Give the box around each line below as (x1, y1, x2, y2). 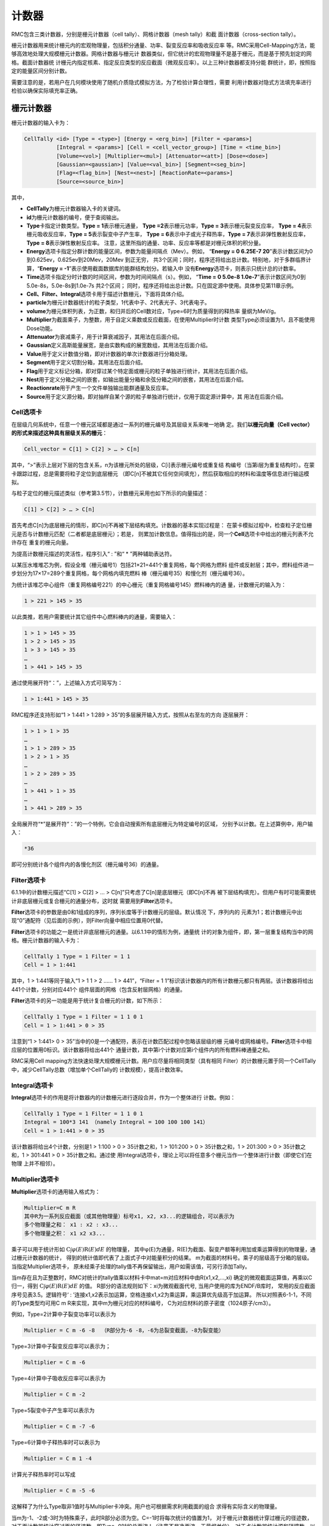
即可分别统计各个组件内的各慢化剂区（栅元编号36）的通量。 (11, 861, 163, 868)
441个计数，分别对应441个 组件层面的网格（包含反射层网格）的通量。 (11, 986, 186, 993)
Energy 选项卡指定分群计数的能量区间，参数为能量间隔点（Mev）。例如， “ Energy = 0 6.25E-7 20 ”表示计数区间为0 (26, 248, 313, 255)
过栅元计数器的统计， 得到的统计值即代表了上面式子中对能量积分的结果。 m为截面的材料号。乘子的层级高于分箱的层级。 (11, 1254, 313, 1262)
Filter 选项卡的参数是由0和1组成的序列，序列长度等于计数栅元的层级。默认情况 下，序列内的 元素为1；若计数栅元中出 (11, 908, 303, 916)
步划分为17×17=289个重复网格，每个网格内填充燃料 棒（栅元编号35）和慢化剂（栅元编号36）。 (11, 570, 248, 577)
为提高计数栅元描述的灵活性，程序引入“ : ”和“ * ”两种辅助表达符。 (11, 550, 175, 557)
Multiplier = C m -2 (24, 1391, 85, 1398)
